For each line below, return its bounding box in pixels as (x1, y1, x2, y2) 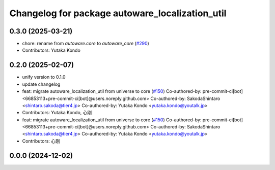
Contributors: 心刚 (22, 138, 61, 144)
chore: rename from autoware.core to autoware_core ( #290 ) (22, 41, 150, 47)
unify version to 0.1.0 (22, 74, 66, 80)
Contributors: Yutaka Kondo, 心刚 (22, 110, 92, 116)
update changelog (22, 81, 61, 87)
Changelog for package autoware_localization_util (9, 8, 227, 19)
